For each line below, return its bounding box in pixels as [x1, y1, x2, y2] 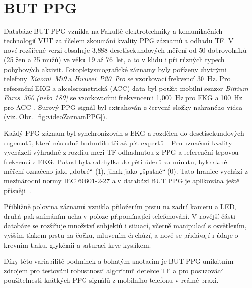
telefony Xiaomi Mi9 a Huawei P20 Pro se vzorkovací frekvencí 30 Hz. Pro [4, 73, 231, 84]
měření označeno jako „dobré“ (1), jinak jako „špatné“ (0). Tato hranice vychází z [4, 166, 248, 176]
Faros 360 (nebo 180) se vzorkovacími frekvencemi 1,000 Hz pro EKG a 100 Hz [4, 92, 243, 103]
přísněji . [4, 185, 31, 195]
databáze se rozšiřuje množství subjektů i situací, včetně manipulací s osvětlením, [4, 220, 247, 231]
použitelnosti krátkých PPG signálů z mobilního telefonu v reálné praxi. [4, 275, 218, 285]
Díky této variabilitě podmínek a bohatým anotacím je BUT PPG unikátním [4, 256, 234, 266]
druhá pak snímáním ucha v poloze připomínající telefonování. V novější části [4, 211, 235, 221]
